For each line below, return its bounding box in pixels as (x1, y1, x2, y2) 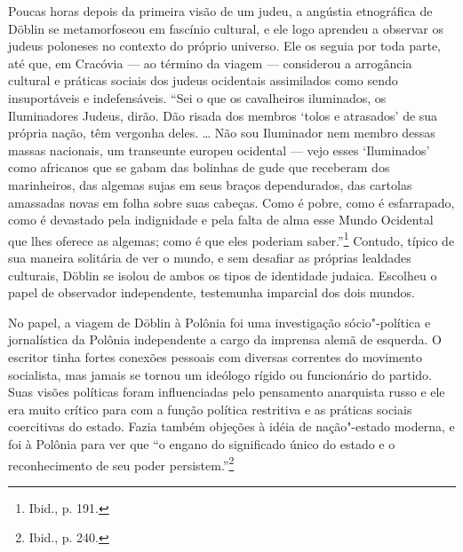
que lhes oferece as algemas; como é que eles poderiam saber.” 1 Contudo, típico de (8, 228, 455, 249)
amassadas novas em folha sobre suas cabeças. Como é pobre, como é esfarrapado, (8, 193, 455, 211)
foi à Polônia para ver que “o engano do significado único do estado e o (8, 434, 395, 453)
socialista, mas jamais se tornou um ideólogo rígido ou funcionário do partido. (8, 365, 432, 383)
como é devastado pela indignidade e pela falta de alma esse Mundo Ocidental (8, 210, 434, 229)
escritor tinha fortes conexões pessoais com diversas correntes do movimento (8, 347, 422, 366)
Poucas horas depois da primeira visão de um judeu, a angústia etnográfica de (8, 2, 433, 20)
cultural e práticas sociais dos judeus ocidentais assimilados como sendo (8, 71, 398, 90)
